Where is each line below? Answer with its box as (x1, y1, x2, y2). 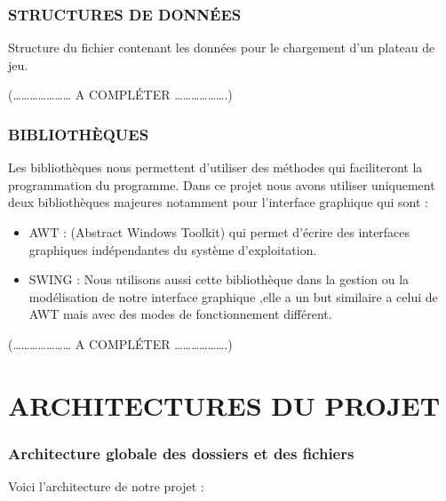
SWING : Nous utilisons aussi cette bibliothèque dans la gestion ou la (28, 270, 410, 289)
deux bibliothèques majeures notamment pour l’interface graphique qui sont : (8, 193, 428, 211)
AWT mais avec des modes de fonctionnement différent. (28, 305, 332, 323)
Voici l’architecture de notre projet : (8, 477, 204, 496)
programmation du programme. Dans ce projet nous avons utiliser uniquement (8, 175, 435, 194)
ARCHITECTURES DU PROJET (8, 386, 441, 423)
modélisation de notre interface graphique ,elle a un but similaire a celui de (28, 287, 438, 306)
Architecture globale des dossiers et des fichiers (8, 441, 354, 464)
